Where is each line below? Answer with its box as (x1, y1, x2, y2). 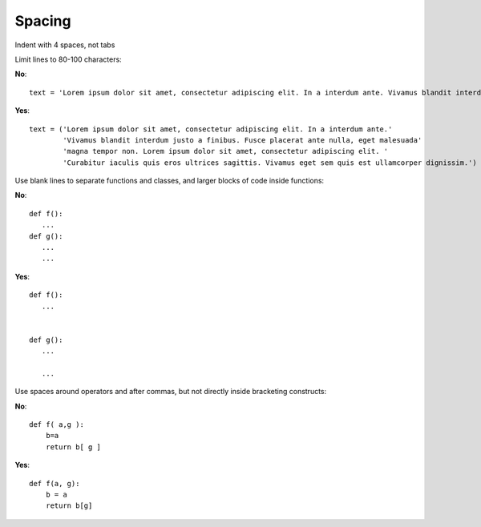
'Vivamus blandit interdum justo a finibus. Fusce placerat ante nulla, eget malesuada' (63, 135, 422, 144)
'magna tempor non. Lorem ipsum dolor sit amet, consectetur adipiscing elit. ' (63, 147, 389, 156)
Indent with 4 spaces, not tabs (14, 40, 115, 50)
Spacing (14, 12, 71, 30)
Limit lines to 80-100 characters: (14, 54, 122, 64)
